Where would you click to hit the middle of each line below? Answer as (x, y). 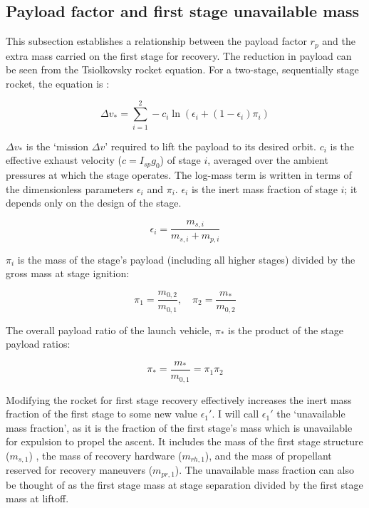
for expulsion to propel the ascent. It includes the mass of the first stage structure (184, 441)
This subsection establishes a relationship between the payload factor (156, 41)
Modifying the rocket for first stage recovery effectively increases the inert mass (179, 399)
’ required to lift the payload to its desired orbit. (211, 146)
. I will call (235, 414)
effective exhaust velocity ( (64, 160)
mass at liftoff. (37, 498)
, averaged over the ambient (268, 160)
